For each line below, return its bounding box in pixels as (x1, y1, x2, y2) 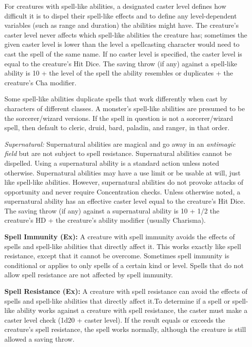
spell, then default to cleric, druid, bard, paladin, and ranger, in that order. (4, 122, 230, 133)
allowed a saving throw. (4, 334, 75, 344)
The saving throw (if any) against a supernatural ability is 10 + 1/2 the (4, 205, 220, 215)
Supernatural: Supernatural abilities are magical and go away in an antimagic (4, 138, 236, 149)
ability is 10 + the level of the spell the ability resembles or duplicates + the (4, 68, 233, 78)
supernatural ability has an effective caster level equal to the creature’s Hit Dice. (4, 196, 246, 206)
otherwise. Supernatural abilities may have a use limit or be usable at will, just (4, 167, 241, 177)
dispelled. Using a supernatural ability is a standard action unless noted (4, 157, 219, 168)
